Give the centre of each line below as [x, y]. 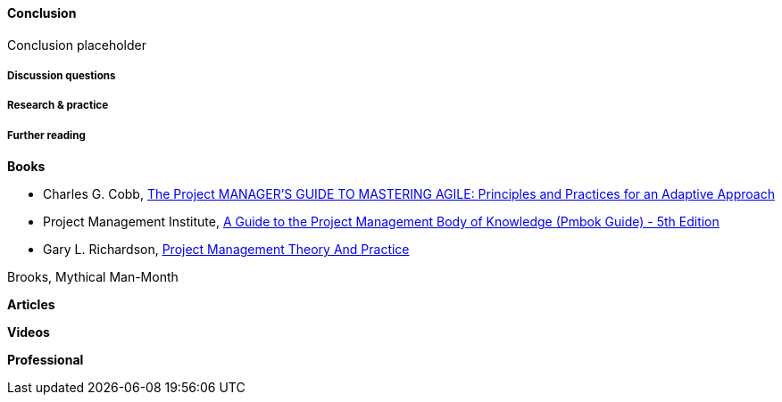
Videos [29, 332]
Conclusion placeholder [77, 45]
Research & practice [58, 106]
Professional [46, 360]
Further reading [46, 135]
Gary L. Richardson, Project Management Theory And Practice [226, 250]
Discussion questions [62, 76]
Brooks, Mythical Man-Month [93, 277]
